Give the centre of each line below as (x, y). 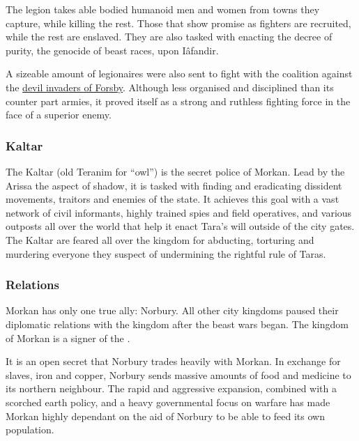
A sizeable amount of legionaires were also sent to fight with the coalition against (179, 73)
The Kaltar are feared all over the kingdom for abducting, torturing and (160, 239)
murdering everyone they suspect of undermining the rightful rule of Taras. (166, 253)
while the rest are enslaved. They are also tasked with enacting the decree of (169, 37)
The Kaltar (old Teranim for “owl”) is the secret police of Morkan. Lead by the (175, 171)
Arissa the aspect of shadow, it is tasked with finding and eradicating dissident (174, 185)
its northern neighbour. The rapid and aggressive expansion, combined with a (171, 388)
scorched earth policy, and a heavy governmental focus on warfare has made (168, 402)
